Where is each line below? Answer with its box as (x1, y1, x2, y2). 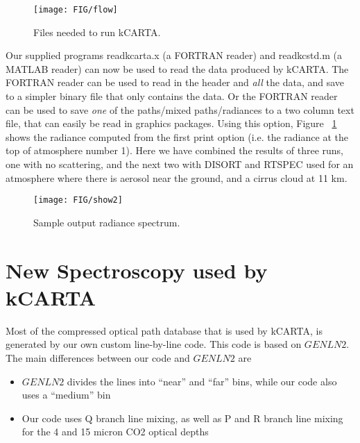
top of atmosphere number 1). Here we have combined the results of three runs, (6, 143, 344, 158)
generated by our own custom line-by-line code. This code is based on (6, 337, 302, 351)
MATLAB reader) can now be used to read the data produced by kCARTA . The (6, 61, 349, 76)
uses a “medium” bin (22, 387, 111, 402)
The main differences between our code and (6, 350, 190, 365)
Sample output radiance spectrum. (33, 215, 180, 229)
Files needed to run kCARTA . (33, 24, 161, 39)
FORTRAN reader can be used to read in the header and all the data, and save (6, 75, 345, 90)
